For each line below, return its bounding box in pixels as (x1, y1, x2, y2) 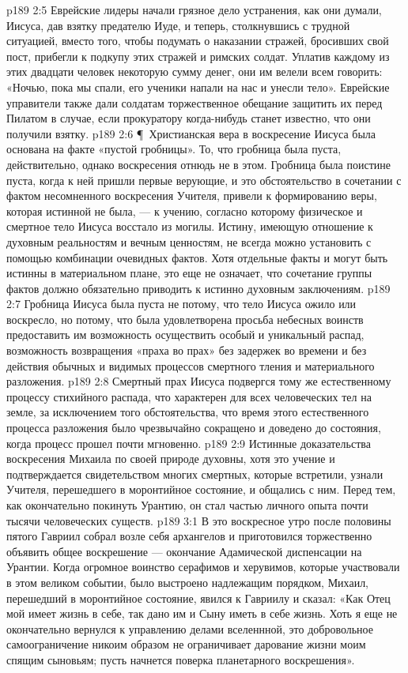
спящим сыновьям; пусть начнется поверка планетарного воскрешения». (6, 651, 355, 667)
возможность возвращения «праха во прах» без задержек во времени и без (6, 342, 367, 359)
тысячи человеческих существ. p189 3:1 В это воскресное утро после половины (6, 512, 391, 528)
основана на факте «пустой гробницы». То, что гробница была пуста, (6, 141, 342, 157)
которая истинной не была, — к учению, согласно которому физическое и (6, 202, 363, 219)
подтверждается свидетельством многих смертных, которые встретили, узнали (6, 465, 383, 482)
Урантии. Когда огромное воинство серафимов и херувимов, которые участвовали (6, 558, 400, 575)
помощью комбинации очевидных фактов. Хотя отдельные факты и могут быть (6, 249, 388, 265)
